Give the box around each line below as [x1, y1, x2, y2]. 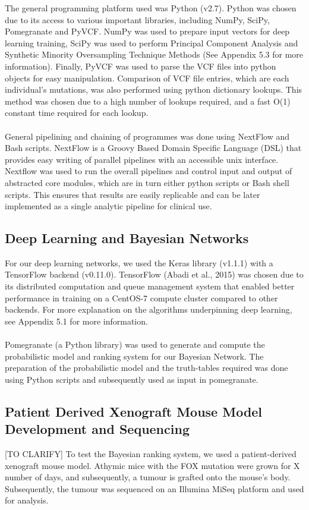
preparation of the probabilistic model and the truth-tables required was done [5, 361, 288, 374]
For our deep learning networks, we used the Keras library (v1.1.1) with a [5, 256, 273, 269]
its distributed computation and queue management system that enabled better [5, 280, 295, 292]
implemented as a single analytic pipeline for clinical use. [5, 200, 212, 212]
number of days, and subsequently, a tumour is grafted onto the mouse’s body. [5, 471, 291, 483]
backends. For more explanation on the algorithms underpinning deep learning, [5, 303, 292, 316]
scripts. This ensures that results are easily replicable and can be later [5, 188, 260, 200]
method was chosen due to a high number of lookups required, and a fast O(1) [5, 95, 291, 107]
